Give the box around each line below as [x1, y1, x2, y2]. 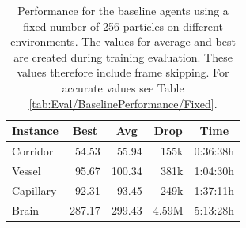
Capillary [12, 181, 57, 198]
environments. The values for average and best [10, 33, 236, 50]
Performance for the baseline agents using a [17, 2, 229, 18]
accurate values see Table [62, 79, 184, 95]
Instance [12, 122, 59, 139]
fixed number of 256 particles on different [23, 17, 223, 34]
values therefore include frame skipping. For [17, 64, 229, 80]
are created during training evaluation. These [13, 48, 233, 65]
